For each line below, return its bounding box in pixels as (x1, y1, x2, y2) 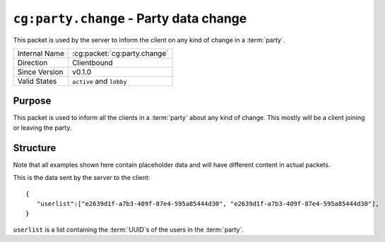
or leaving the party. (13, 123, 72, 132)
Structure (13, 142, 57, 154)
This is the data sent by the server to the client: (13, 174, 150, 182)
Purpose (13, 95, 52, 107)
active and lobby (71, 76, 127, 86)
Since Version (17, 67, 64, 77)
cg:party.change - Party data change (13, 11, 247, 26)
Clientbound (71, 57, 113, 67)
